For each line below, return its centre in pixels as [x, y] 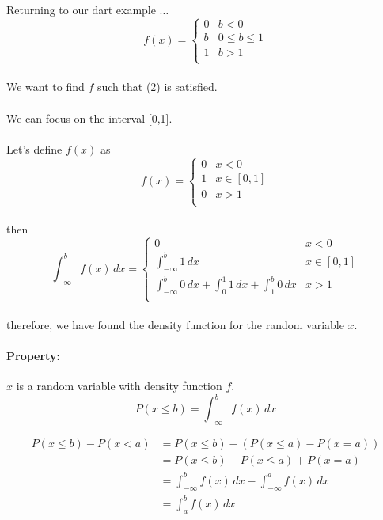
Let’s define [34, 148]
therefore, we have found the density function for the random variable [175, 325]
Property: [33, 356]
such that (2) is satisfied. [157, 87]
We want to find [46, 87]
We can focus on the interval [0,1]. [89, 118]
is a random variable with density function [119, 386]
